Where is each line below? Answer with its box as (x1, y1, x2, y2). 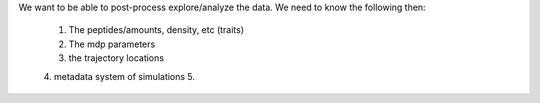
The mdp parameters (68, 38, 156, 50)
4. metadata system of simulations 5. (43, 70, 195, 82)
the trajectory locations (68, 52, 165, 64)
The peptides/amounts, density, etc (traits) (68, 24, 245, 36)
